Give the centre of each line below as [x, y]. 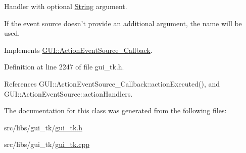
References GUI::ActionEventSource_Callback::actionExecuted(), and [112, 83]
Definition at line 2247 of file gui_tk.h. [64, 67]
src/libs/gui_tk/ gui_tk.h [43, 127]
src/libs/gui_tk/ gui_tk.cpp [47, 144]
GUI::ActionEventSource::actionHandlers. [68, 93]
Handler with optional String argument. [66, 6]
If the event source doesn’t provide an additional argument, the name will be [123, 23]
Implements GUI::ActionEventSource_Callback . [78, 50]
